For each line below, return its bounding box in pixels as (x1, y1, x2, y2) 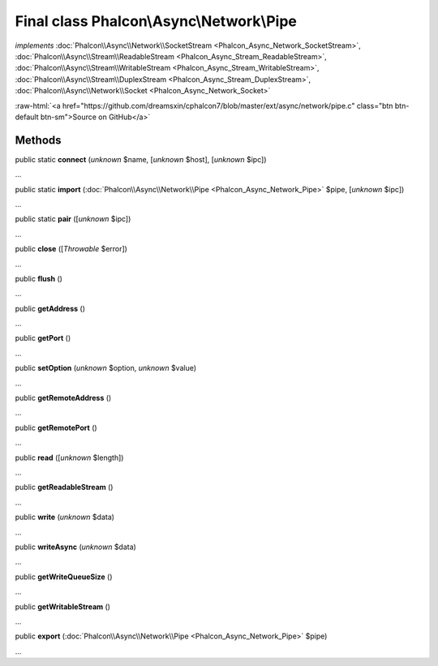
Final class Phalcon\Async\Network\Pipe (15, 12, 298, 30)
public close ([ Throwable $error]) (15, 244, 127, 254)
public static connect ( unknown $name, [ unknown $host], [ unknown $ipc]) (15, 154, 267, 164)
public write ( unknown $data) (15, 512, 115, 522)
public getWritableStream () (15, 601, 111, 612)
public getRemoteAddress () (15, 393, 112, 403)
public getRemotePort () (15, 423, 97, 432)
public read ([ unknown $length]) (15, 453, 124, 462)
